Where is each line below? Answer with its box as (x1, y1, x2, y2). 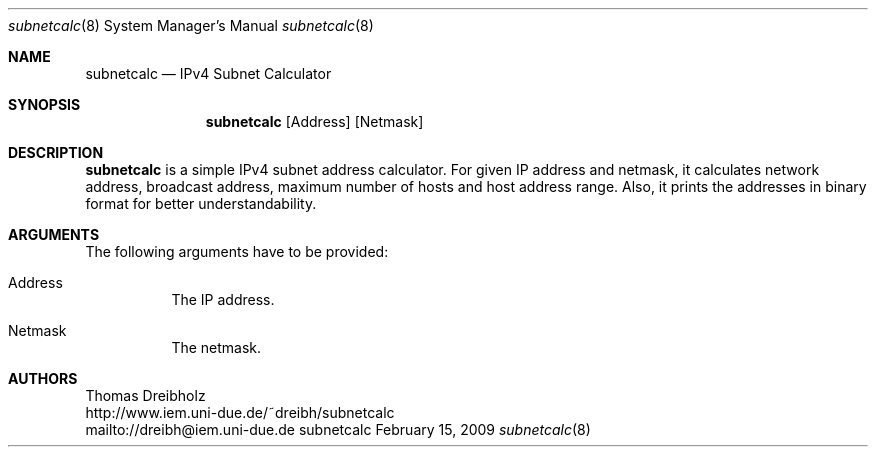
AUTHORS (8, 370, 78, 387)
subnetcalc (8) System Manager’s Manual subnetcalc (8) (8, 17, 374, 34)
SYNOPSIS (8, 96, 81, 113)
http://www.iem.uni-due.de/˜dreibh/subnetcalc (85, 404, 395, 421)
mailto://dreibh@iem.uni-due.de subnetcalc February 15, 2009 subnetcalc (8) (85, 421, 591, 438)
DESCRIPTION (8, 144, 104, 161)
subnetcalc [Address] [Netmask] (205, 113, 424, 130)
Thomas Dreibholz (85, 387, 206, 404)
